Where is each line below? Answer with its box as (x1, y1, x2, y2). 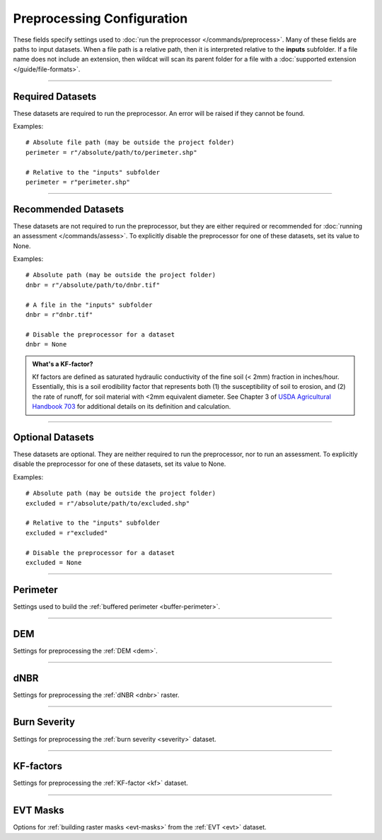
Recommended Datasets (13, 203, 125, 215)
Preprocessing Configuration (13, 11, 188, 26)
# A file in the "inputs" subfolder (25, 301, 153, 309)
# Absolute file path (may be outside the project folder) (25, 139, 235, 146)
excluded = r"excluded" (25, 529, 108, 537)
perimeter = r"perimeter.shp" (25, 177, 131, 186)
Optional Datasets (13, 431, 95, 443)
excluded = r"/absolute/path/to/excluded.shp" (25, 499, 190, 507)
